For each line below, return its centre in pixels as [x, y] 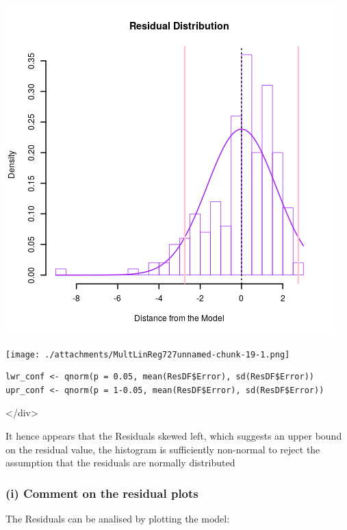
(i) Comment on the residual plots [102, 493]
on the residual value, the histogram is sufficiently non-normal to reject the [163, 449]
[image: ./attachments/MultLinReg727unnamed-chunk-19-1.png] [148, 354]
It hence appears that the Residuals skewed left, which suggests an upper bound [174, 436]
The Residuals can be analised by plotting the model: [118, 519]
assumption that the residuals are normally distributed [120, 463]
